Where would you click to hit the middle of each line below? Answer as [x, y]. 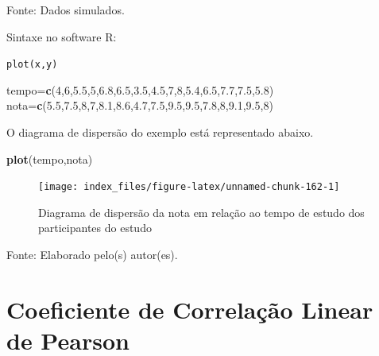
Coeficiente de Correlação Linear [190, 309]
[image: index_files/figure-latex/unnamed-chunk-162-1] [189, 187]
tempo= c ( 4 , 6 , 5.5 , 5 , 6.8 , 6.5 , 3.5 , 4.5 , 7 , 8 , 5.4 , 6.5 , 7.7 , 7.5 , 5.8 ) [140, 89]
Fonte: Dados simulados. [66, 10]
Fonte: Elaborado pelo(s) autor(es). [92, 255]
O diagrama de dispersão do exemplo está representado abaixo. [160, 132]
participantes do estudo [95, 228]
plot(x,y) [32, 65]
